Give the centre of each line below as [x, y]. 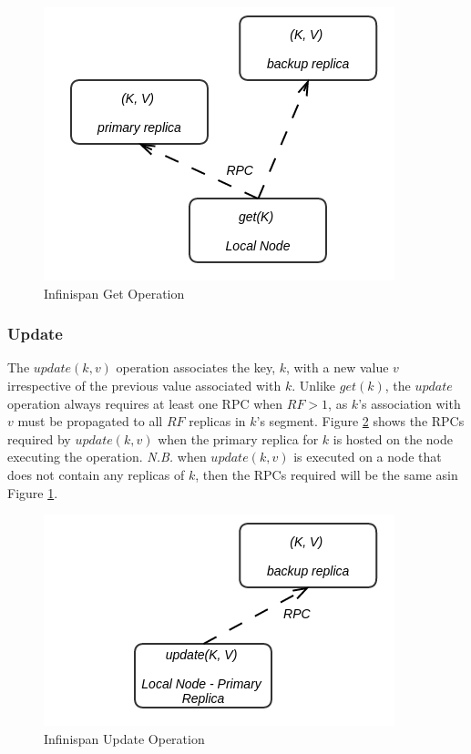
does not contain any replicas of [96, 474]
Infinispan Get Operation [114, 293]
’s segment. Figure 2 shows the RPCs [360, 421]
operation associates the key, [196, 367]
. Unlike [314, 385]
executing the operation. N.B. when [107, 457]
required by [39, 438]
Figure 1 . [33, 492]
